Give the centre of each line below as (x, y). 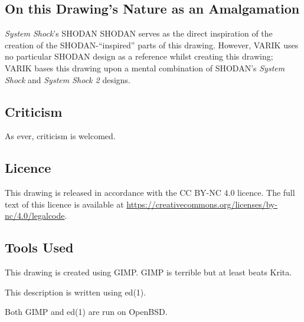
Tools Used (39, 247)
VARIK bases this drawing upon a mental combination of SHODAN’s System (145, 68)
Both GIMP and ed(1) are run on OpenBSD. (86, 312)
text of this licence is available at (64, 204)
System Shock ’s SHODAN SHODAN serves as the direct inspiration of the (139, 33)
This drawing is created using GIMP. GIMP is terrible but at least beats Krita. (148, 272)
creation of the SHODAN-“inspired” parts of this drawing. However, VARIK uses (152, 45)
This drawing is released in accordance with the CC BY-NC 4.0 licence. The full (150, 193)
